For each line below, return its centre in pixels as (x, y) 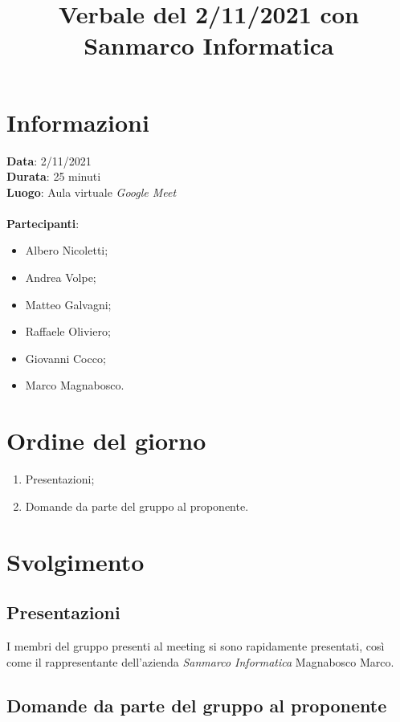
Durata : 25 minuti (54, 176)
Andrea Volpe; (61, 277)
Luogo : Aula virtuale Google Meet (92, 192)
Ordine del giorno (106, 441)
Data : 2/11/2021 (49, 160)
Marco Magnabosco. (75, 385)
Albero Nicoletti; (67, 250)
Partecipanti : (43, 223)
